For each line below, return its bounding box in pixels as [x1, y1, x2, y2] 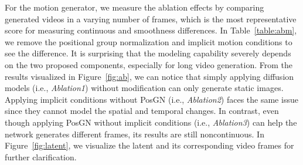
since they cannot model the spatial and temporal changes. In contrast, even [5, 105, 279, 117]
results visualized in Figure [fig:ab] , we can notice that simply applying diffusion [5, 70, 294, 82]
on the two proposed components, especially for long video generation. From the [5, 58, 292, 70]
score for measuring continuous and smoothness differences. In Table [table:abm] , [5, 24, 297, 36]
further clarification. [5, 150, 77, 163]
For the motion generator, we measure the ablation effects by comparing [5, 1, 264, 13]
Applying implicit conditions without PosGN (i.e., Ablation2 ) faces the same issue [5, 93, 298, 105]
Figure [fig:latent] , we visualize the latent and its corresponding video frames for [5, 139, 294, 151]
